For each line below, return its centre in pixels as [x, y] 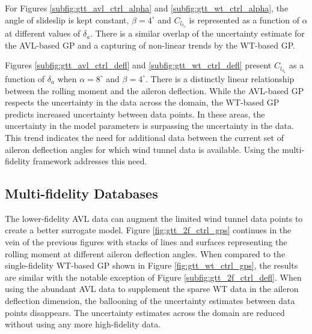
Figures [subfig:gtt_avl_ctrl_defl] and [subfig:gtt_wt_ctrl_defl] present [138, 65]
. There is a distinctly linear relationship [220, 78]
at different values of [43, 33]
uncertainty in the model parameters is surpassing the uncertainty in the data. [149, 126]
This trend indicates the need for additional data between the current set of [144, 137]
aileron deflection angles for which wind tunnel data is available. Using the [142, 149]
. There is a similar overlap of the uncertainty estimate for [197, 33]
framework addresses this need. [90, 161]
